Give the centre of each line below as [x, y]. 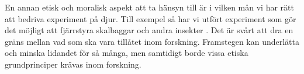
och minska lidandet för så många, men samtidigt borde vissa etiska [127, 53]
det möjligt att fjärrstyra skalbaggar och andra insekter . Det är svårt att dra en [149, 30]
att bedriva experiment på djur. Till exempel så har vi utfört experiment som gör [151, 18]
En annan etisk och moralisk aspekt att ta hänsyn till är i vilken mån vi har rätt [149, 7]
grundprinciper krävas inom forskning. [73, 64]
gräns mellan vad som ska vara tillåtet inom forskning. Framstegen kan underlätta [152, 41]
